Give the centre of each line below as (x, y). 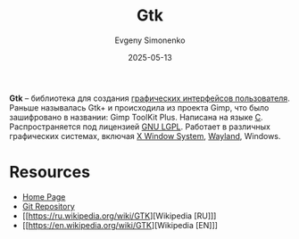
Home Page (44, 196)
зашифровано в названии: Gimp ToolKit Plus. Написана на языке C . (136, 117)
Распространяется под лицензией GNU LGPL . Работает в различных (140, 127)
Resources (50, 173)
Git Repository (49, 206)
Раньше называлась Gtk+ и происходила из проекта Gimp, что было (139, 107)
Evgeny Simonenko (150, 40)
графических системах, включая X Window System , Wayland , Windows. (145, 136)
